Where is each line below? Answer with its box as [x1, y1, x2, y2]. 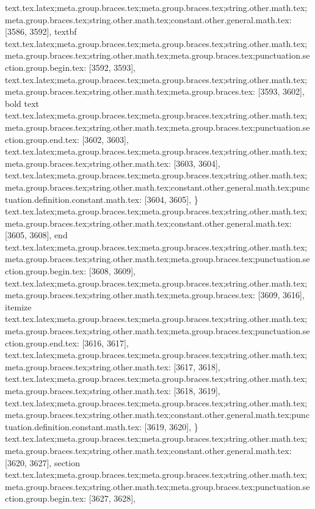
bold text [5, 97, 40, 109]
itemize [5, 300, 32, 313]
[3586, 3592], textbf [5, 25, 77, 38]
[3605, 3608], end [5, 229, 68, 241]
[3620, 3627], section [5, 456, 80, 469]
